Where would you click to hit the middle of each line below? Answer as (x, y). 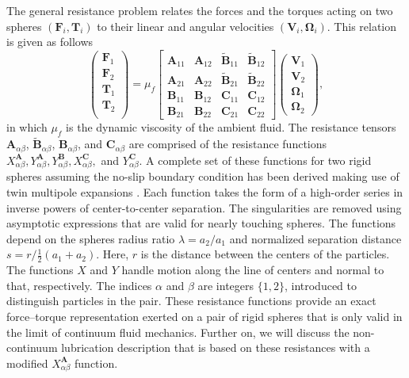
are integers (226, 285)
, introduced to (320, 285)
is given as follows (50, 42)
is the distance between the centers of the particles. (265, 254)
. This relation (362, 26)
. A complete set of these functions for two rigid (255, 160)
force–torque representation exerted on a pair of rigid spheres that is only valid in (204, 316)
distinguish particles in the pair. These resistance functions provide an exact (191, 301)
